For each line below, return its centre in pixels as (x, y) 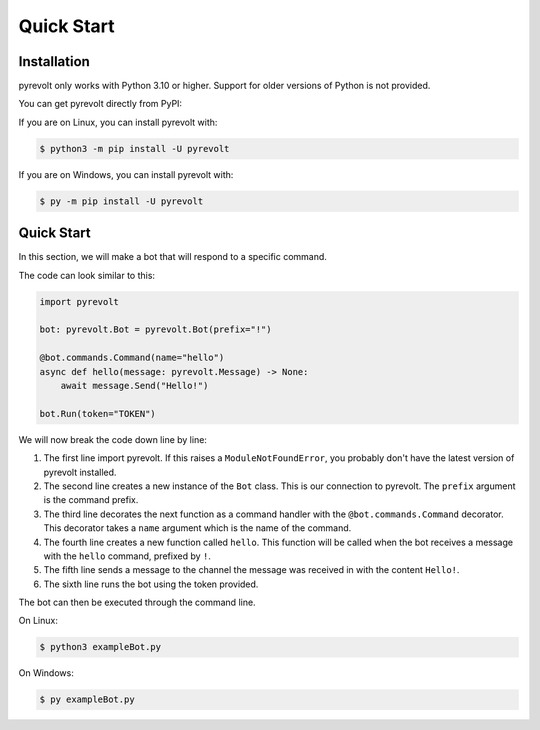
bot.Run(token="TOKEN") (98, 413)
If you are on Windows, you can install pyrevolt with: (126, 174)
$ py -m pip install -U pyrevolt (121, 201)
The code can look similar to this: (86, 275)
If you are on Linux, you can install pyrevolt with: (118, 122)
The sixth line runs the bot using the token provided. (151, 584)
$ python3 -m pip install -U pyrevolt (134, 148)
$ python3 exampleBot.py (100, 647)
